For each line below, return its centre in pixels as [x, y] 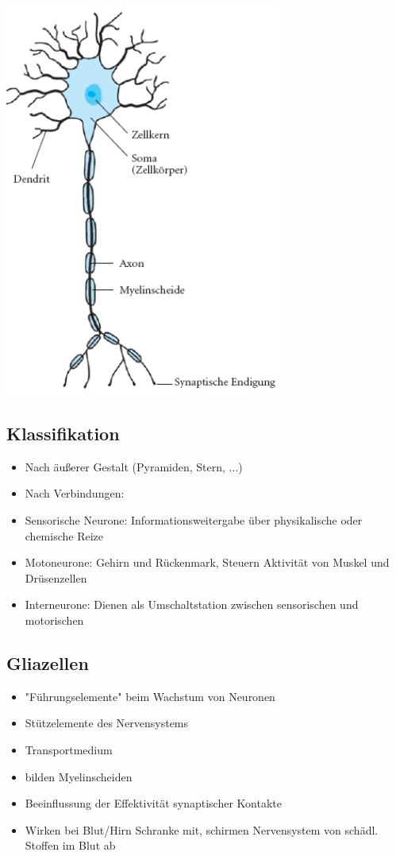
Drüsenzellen [56, 577]
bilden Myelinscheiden [79, 776]
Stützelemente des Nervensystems [107, 723]
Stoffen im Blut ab [70, 845]
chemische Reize [64, 535]
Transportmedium [69, 749]
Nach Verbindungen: [75, 493]
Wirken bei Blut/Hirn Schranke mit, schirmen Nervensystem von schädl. [202, 829]
